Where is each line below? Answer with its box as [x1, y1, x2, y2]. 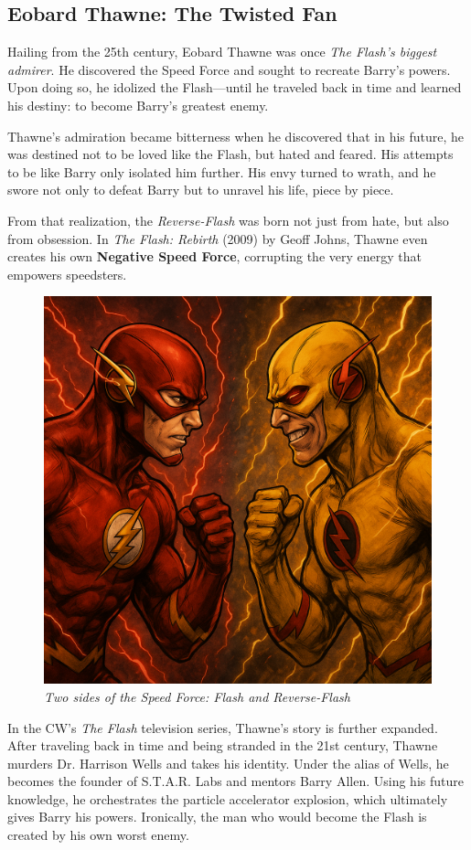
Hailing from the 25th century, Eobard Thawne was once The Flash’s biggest [7, 42, 437, 61]
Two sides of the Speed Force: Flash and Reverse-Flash [44, 686, 350, 706]
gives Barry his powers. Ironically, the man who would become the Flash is [7, 807, 427, 826]
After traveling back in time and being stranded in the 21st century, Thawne [7, 736, 438, 755]
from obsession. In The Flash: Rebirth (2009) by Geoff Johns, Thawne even [7, 228, 428, 248]
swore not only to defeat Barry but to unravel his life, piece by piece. [7, 180, 394, 199]
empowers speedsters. [7, 264, 127, 283]
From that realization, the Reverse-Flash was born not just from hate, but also [7, 210, 449, 229]
